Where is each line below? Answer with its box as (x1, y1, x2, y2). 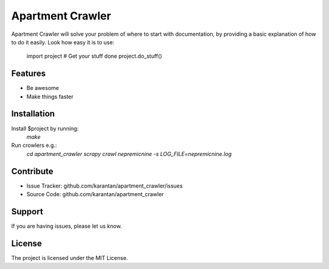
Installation (11, 109, 55, 119)
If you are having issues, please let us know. (11, 222, 122, 230)
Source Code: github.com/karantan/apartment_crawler (26, 191, 164, 197)
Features (11, 69, 46, 79)
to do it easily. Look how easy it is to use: (11, 38, 115, 46)
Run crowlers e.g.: (11, 141, 57, 149)
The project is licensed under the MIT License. (11, 254, 128, 261)
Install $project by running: (11, 124, 79, 132)
